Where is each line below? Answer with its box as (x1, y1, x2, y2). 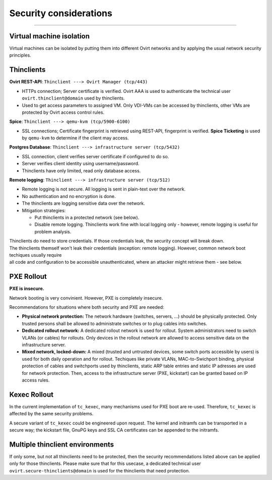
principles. (9, 52, 31, 58)
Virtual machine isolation (9, 32, 90, 40)
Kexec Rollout (9, 390, 54, 399)
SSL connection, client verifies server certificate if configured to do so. (22, 153, 169, 159)
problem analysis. (34, 228, 72, 234)
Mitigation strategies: (22, 207, 66, 213)
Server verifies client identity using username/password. (22, 161, 140, 167)
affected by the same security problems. (9, 411, 94, 417)
